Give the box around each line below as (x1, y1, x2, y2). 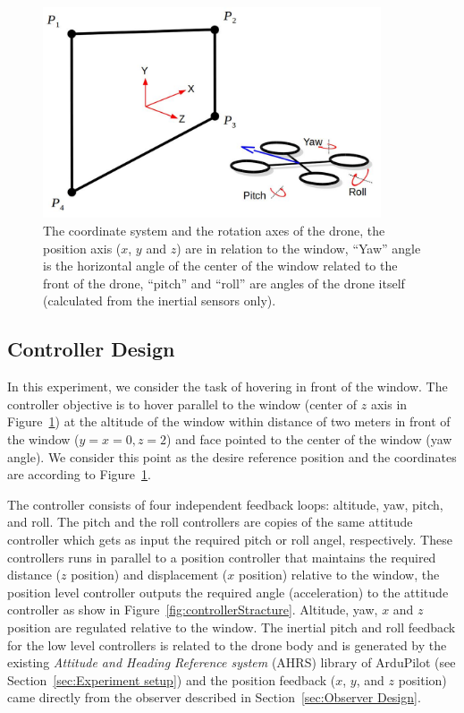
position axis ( (43, 238, 122, 257)
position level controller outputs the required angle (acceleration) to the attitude (7, 582, 449, 601)
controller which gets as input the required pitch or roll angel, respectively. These (7, 529, 452, 548)
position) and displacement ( (71, 565, 228, 584)
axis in (370, 394, 408, 413)
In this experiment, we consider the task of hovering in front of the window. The (7, 377, 448, 396)
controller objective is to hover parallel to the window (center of (7, 394, 358, 413)
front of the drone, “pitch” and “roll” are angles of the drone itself (43, 273, 405, 292)
